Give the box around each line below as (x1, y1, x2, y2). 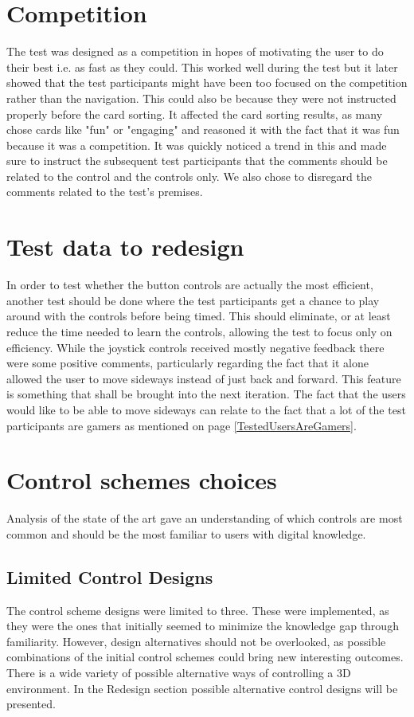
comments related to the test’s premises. (6, 183, 203, 200)
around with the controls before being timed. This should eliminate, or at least (6, 308, 391, 324)
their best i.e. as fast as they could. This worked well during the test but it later (6, 58, 398, 75)
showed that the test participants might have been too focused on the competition (6, 74, 408, 91)
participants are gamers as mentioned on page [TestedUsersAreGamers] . (6, 417, 357, 433)
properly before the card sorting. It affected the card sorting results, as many (6, 105, 383, 122)
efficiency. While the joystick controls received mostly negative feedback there (6, 339, 385, 355)
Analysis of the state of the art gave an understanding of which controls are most (6, 510, 403, 527)
